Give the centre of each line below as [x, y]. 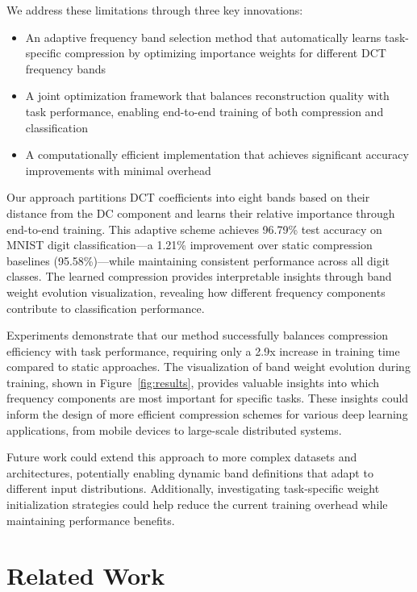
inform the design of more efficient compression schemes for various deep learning [207, 414]
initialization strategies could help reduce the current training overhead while [197, 504]
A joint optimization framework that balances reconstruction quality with [207, 96]
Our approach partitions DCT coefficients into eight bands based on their [188, 197]
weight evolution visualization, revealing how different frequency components [196, 292]
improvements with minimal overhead [118, 170]
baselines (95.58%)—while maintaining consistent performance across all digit [198, 260]
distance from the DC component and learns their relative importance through [201, 213]
